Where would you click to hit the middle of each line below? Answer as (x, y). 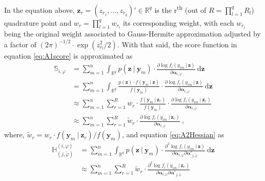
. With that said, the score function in (177, 44)
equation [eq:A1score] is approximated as (68, 55)
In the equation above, (39, 10)
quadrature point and (38, 22)
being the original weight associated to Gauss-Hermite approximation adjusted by (132, 34)
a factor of (21, 44)
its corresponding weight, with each (178, 22)
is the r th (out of (180, 9)
